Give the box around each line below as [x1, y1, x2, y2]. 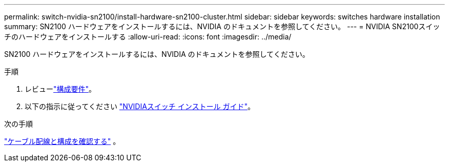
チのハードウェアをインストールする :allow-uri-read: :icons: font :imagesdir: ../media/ [4, 32, 292, 41]
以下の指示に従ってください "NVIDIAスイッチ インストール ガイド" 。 [25, 102, 255, 111]
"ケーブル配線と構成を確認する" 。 [4, 137, 120, 146]
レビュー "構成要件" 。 [25, 85, 96, 93]
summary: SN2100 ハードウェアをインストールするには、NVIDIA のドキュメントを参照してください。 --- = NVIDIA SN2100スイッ [4, 22, 440, 31]
